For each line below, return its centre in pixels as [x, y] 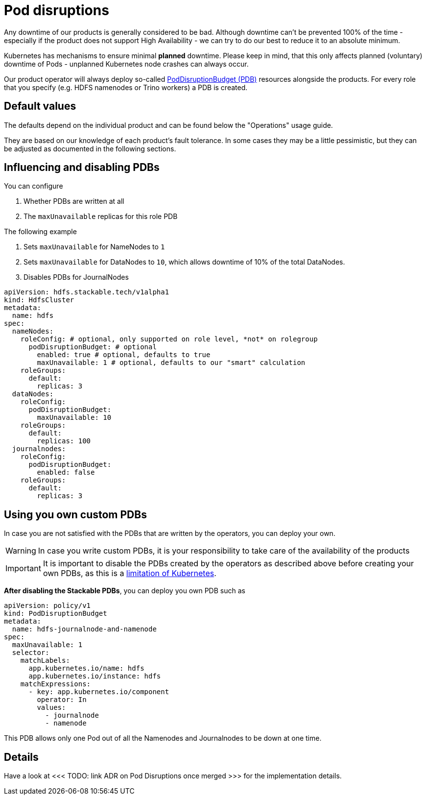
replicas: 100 [64, 441]
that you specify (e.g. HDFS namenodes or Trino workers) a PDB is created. [126, 87]
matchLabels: [45, 661]
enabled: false [66, 472]
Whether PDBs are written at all [74, 201]
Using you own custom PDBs [75, 514]
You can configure [34, 186]
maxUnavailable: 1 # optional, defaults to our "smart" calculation [171, 363]
